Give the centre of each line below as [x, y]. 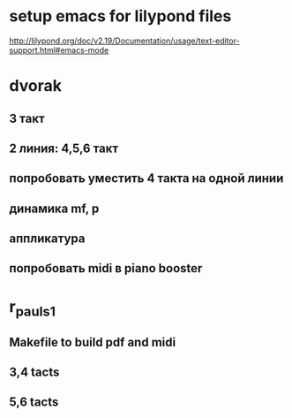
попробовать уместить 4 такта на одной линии [146, 179]
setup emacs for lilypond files [120, 16]
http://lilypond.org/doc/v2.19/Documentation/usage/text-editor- [124, 41]
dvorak [35, 86]
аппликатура [47, 239]
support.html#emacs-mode [59, 49]
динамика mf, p [54, 208]
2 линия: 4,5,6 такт [64, 148]
